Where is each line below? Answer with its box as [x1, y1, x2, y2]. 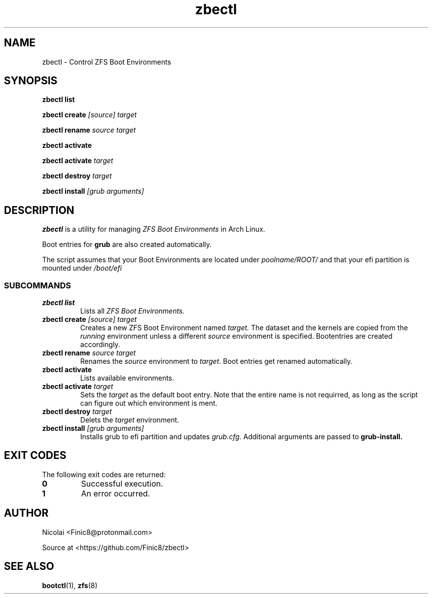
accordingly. [80, 340, 120, 349]
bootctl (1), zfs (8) [42, 581, 98, 590]
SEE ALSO [4, 560, 54, 573]
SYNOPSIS [4, 74, 58, 87]
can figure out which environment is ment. [80, 399, 217, 408]
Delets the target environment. [80, 416, 180, 424]
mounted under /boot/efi [42, 264, 122, 273]
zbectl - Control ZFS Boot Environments [42, 57, 171, 66]
